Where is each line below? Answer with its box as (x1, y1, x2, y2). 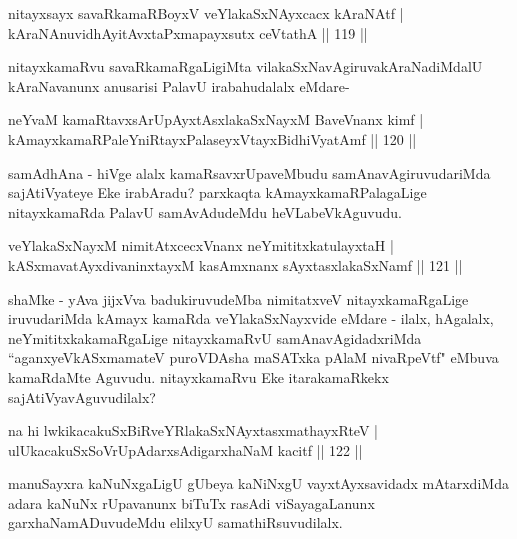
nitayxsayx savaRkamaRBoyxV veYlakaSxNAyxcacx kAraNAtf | (8, 3, 404, 23)
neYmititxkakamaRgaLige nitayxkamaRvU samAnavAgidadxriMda (8, 327, 422, 348)
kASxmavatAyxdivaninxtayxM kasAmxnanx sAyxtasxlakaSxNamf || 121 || (8, 254, 463, 275)
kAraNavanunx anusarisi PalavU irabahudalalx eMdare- (8, 75, 350, 96)
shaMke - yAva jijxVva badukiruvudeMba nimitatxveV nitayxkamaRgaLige (8, 288, 469, 309)
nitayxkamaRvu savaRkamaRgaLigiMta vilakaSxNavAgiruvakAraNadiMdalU (8, 56, 483, 77)
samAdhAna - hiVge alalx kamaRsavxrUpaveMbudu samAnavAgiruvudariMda (8, 162, 491, 183)
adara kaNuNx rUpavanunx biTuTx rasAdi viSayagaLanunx (8, 492, 375, 513)
